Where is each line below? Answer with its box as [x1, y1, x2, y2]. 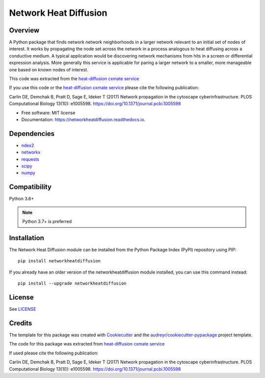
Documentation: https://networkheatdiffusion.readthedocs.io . [21, 116, 146, 123]
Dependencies [9, 129, 55, 138]
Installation [9, 234, 44, 242]
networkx [21, 149, 41, 155]
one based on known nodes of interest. [9, 66, 88, 72]
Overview [9, 26, 40, 34]
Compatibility [9, 183, 52, 191]
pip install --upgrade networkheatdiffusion [18, 281, 127, 286]
